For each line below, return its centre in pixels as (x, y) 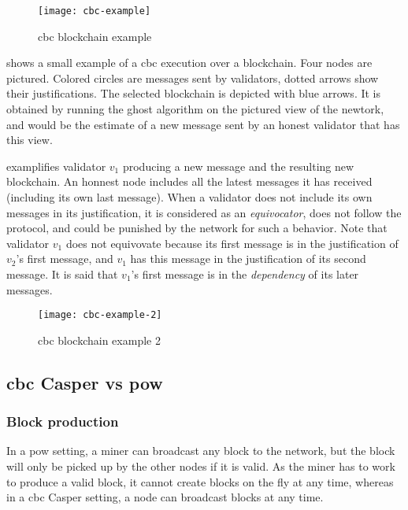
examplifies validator (56, 166)
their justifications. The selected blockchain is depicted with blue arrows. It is (194, 93)
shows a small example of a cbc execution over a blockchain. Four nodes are (189, 63)
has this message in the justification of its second (248, 259)
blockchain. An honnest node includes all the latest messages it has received (189, 181)
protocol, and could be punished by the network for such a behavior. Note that (197, 228)
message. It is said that (62, 273)
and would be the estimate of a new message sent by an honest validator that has (203, 124)
